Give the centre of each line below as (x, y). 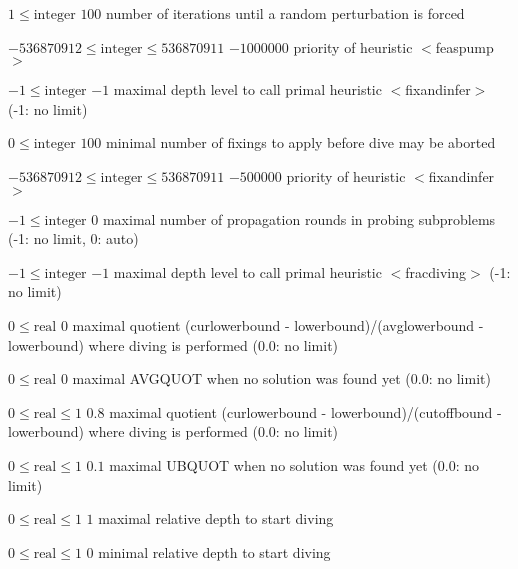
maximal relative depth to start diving (216, 518)
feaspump (464, 46)
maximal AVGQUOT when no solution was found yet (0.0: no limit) (281, 378)
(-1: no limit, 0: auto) (73, 238)
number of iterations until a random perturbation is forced (285, 13)
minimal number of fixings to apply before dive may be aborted (301, 142)
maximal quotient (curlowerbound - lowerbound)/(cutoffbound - (305, 411)
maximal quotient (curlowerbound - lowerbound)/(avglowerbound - (278, 324)
